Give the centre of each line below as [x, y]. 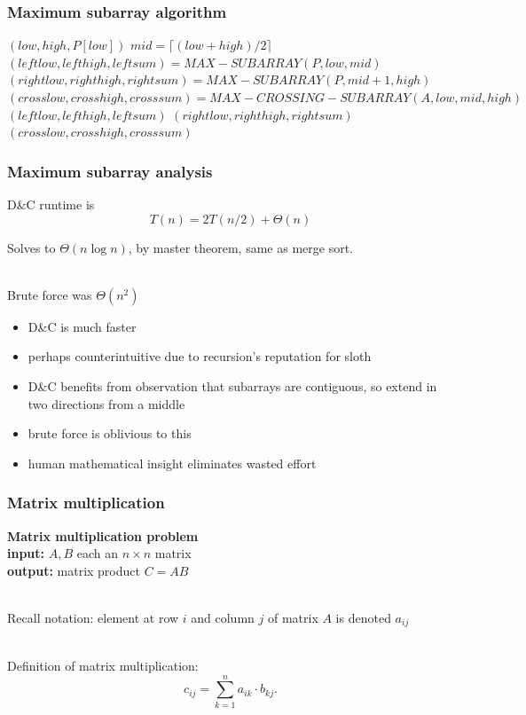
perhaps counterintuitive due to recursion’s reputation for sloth [200, 356]
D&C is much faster [82, 326]
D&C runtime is [51, 204]
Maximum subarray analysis [110, 171]
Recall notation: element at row [93, 617]
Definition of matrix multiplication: [103, 665]
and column [223, 617]
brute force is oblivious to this [110, 433]
